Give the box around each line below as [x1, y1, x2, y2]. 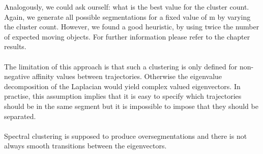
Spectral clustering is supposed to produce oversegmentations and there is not [4, 130, 247, 141]
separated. [4, 110, 36, 121]
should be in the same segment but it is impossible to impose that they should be [4, 100, 258, 111]
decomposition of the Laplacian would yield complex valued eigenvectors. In [4, 81, 241, 91]
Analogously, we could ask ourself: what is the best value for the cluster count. [4, 2, 249, 12]
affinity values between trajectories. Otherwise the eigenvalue [32, 71, 222, 82]
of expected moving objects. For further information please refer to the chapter [4, 31, 250, 42]
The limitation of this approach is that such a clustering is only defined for [4, 61, 238, 71]
